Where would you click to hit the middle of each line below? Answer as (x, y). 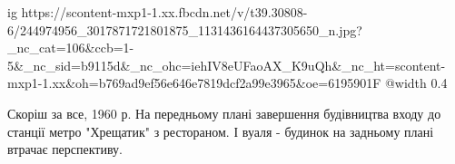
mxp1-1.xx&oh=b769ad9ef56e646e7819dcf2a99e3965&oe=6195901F (194, 83)
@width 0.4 (416, 83)
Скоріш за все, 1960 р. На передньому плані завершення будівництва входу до (224, 113)
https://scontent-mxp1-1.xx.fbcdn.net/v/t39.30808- (164, 12)
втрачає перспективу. (65, 149)
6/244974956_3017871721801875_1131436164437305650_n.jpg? (185, 29)
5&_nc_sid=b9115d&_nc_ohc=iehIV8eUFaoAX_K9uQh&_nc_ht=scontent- (227, 65)
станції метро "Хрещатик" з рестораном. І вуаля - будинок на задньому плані (221, 131)
